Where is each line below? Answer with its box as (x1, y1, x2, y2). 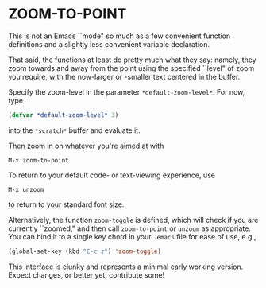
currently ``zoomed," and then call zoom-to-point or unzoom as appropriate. (8, 224, 252, 233)
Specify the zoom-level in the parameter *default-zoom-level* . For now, (8, 87, 245, 96)
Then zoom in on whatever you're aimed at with (8, 141, 164, 150)
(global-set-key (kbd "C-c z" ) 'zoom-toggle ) (8, 247, 161, 255)
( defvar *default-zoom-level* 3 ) (8, 111, 119, 119)
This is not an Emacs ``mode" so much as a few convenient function (8, 31, 231, 41)
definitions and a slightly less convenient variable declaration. (8, 39, 210, 49)
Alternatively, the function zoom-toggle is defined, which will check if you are (8, 215, 259, 224)
